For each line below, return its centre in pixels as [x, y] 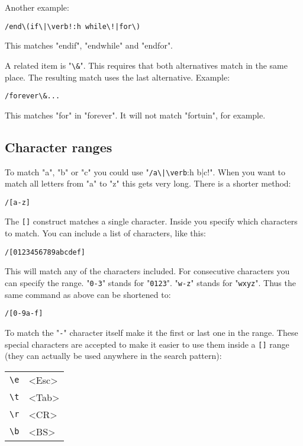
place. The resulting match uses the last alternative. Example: [117, 77]
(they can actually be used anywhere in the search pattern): [113, 356]
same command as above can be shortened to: [88, 294]
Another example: [37, 7]
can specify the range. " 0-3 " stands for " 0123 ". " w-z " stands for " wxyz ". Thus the [150, 282]
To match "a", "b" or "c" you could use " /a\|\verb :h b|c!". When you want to [145, 171]
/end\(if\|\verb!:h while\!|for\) [73, 26]
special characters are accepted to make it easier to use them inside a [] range [147, 344]
